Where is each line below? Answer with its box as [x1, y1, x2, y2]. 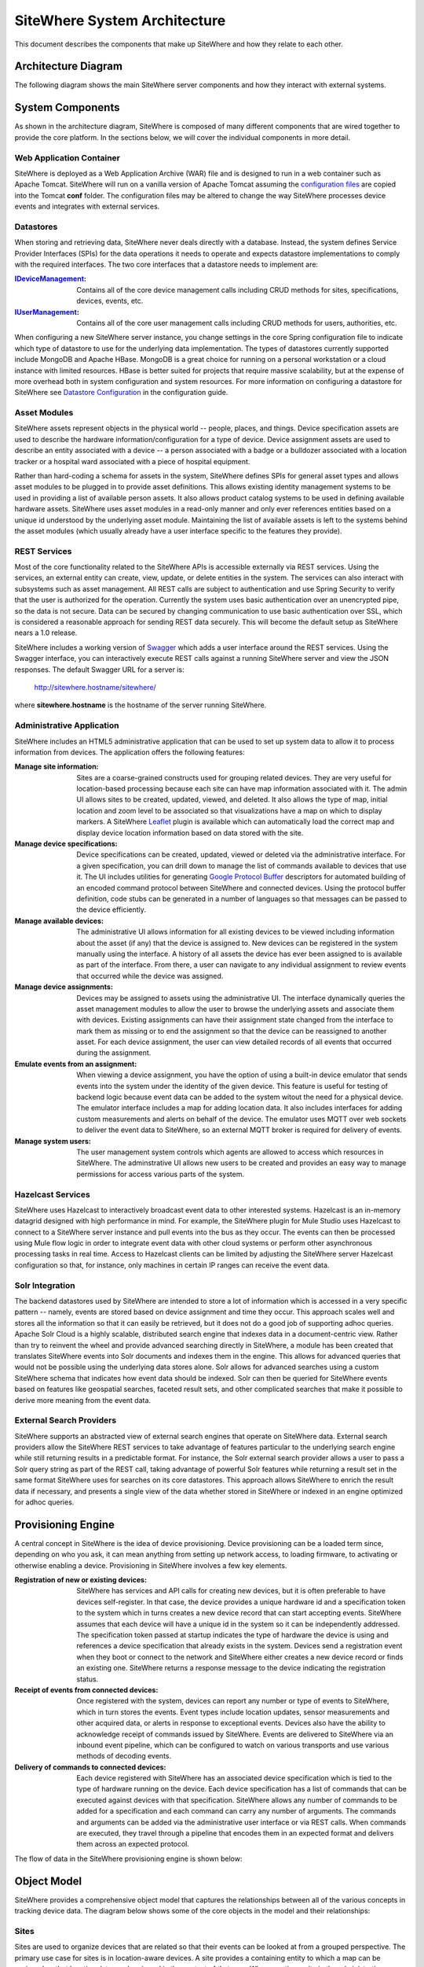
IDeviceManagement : [14, 274, 86, 283]
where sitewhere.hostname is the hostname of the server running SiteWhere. [14, 700, 267, 710]
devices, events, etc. [76, 296, 144, 306]
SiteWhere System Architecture [14, 12, 226, 29]
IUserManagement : [14, 307, 80, 316]
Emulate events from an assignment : [14, 1059, 137, 1068]
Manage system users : [14, 1136, 92, 1146]
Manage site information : [14, 762, 99, 771]
